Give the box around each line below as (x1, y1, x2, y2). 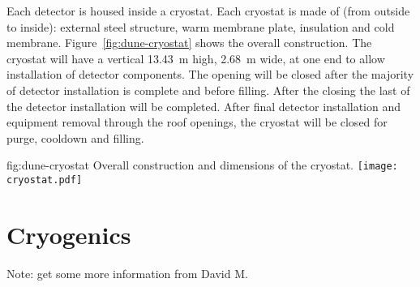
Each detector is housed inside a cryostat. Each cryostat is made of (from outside (6, 2, 410, 19)
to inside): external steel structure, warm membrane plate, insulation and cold (6, 18, 395, 35)
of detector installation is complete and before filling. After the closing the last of (6, 81, 410, 98)
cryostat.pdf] (6, 174, 83, 186)
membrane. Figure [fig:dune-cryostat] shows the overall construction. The (6, 34, 372, 51)
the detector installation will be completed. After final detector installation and (6, 97, 401, 114)
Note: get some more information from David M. (6, 264, 248, 281)
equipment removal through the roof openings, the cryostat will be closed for (6, 114, 388, 131)
